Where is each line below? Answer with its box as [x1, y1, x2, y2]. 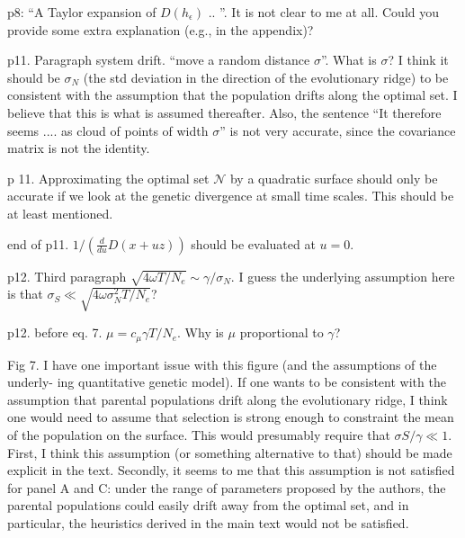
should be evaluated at [191, 234, 316, 253]
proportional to [239, 323, 324, 342]
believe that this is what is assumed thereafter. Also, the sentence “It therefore [7, 103, 442, 121]
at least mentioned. [7, 203, 113, 222]
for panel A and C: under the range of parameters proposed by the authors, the [7, 478, 446, 497]
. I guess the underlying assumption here [230, 266, 455, 285]
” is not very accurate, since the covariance [219, 121, 456, 139]
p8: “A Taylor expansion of [7, 3, 156, 21]
